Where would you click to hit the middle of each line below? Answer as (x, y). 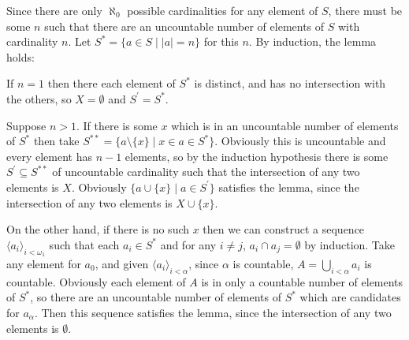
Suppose (26, 125)
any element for (44, 263)
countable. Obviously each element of (96, 281)
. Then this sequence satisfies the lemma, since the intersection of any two (213, 312)
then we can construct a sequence (284, 229)
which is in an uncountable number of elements (285, 125)
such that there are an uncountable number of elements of (184, 26)
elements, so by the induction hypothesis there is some (257, 156)
